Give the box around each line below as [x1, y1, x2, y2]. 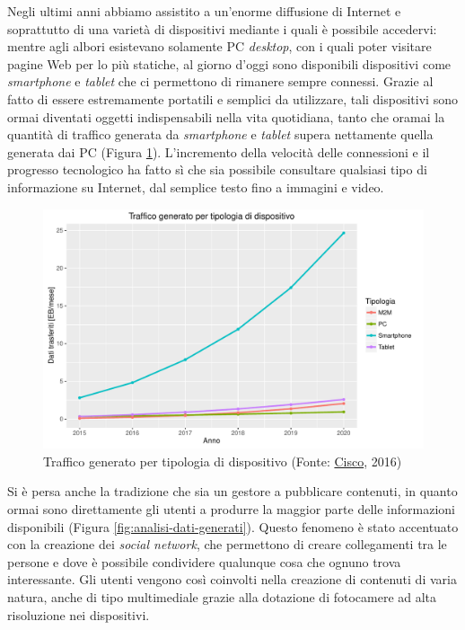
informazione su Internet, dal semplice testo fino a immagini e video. [7, 177, 384, 196]
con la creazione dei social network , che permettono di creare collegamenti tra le [7, 535, 447, 554]
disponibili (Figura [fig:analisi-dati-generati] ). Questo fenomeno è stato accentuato [7, 517, 459, 536]
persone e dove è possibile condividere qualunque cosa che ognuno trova [7, 552, 401, 571]
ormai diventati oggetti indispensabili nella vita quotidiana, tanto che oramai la [7, 107, 445, 126]
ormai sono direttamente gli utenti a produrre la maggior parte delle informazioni [7, 499, 455, 518]
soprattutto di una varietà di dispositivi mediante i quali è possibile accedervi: [7, 19, 437, 38]
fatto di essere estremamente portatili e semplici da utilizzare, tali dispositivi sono [7, 89, 458, 108]
